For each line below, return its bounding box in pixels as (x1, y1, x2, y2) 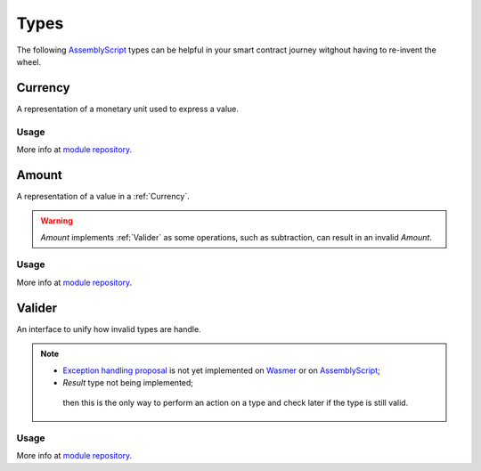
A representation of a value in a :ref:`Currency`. (16, 191, 191, 201)
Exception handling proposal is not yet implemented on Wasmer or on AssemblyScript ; (62, 365, 380, 376)
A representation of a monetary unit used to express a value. (16, 103, 240, 114)
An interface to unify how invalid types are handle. (16, 323, 201, 334)
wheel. (16, 56, 42, 67)
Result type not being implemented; (62, 377, 194, 387)
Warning (40, 215, 73, 226)
